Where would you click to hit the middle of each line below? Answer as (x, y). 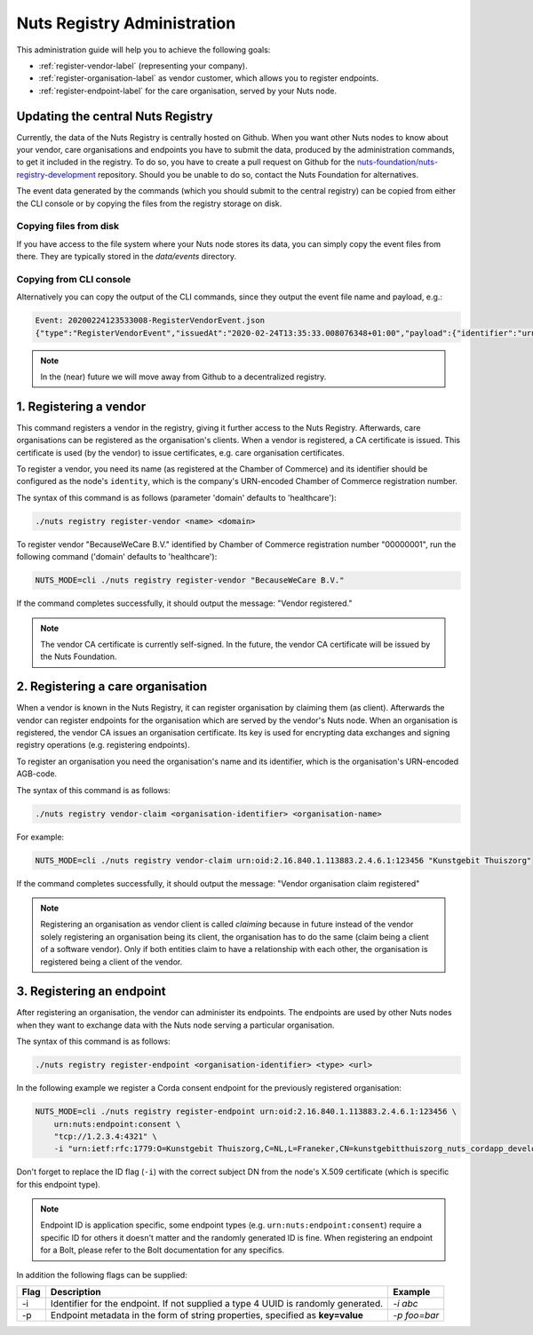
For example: (40, 837)
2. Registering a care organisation (112, 687)
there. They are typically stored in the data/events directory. (127, 257)
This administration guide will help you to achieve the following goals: (143, 50)
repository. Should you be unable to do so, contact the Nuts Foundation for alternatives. (259, 174)
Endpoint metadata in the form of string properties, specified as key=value (207, 1315)
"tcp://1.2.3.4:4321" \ (105, 1136)
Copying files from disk (68, 226)
